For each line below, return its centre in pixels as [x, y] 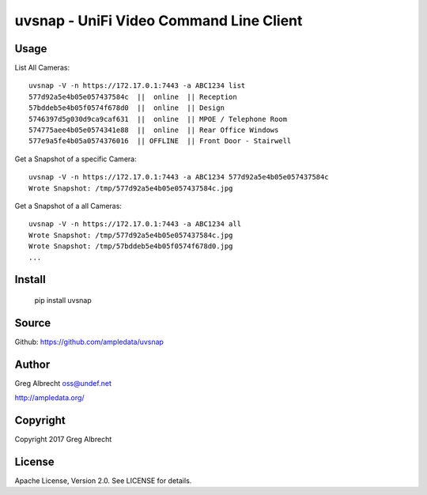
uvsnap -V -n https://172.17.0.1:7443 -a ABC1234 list [137, 86]
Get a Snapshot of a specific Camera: [76, 159]
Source [33, 323]
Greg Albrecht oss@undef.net [63, 383]
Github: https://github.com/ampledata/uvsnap [89, 342]
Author [32, 364]
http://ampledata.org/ [49, 398]
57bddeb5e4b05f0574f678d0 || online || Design [127, 108]
